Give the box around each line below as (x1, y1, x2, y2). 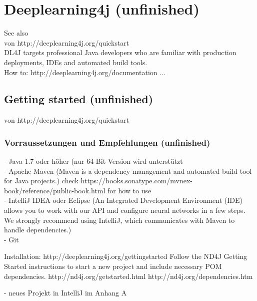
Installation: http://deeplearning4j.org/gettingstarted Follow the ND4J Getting (4, 251, 247, 261)
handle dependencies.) (4, 224, 71, 235)
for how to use (107, 185, 151, 195)
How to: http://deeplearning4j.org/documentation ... (4, 67, 165, 77)
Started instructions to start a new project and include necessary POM (4, 261, 222, 271)
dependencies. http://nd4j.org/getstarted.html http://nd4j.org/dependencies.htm (4, 270, 253, 281)
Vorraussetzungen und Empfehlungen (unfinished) (4, 136, 210, 148)
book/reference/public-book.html (4, 185, 105, 195)
